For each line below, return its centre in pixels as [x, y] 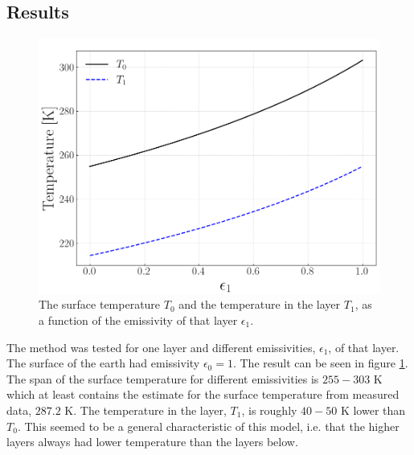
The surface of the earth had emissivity [103, 363]
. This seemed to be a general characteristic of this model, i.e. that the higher [208, 426]
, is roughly [269, 410]
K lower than [373, 410]
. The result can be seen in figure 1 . [320, 363]
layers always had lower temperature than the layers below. [152, 442]
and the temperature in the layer [260, 304]
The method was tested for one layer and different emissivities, [161, 347]
